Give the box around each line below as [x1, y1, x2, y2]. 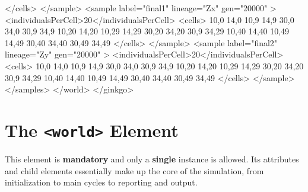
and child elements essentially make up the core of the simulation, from [5, 164, 264, 177]
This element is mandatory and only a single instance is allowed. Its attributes [5, 153, 299, 165]
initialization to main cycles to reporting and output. [5, 176, 198, 188]
